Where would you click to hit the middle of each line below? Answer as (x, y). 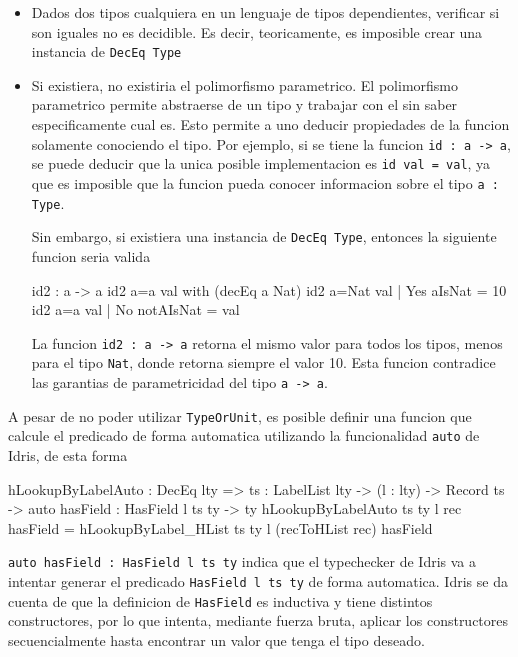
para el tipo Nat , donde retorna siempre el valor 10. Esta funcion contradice (263, 362)
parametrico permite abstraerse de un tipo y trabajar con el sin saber (244, 104)
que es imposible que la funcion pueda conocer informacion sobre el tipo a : (265, 182)
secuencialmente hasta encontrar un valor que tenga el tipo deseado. (216, 639)
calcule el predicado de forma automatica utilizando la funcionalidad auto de (244, 435)
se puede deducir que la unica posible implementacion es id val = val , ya (261, 163)
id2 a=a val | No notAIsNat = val (135, 309)
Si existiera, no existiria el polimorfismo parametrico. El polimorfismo (244, 84)
